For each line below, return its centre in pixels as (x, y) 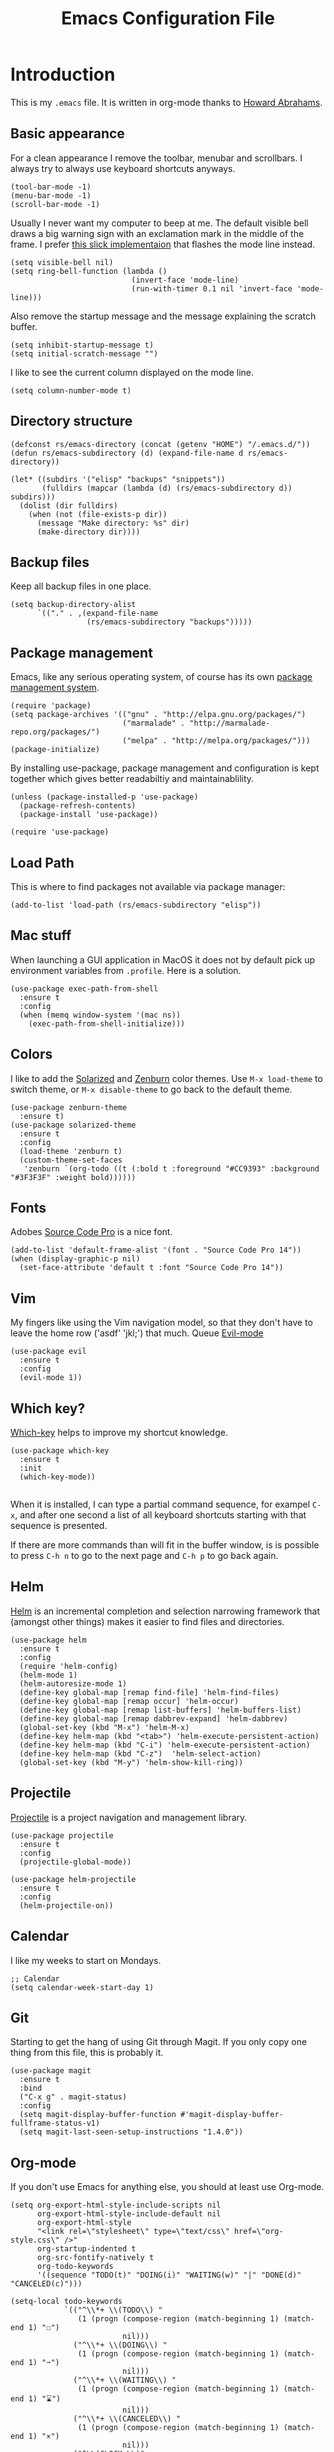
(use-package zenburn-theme (69, 1107)
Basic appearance (67, 133)
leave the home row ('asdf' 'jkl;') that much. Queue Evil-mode (137, 1333)
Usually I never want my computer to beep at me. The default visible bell (159, 223)
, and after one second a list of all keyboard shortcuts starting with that (160, 1515)
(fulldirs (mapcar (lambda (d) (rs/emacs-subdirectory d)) (167, 488)
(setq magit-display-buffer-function (98, 2115)
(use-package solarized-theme (73, 1125)
